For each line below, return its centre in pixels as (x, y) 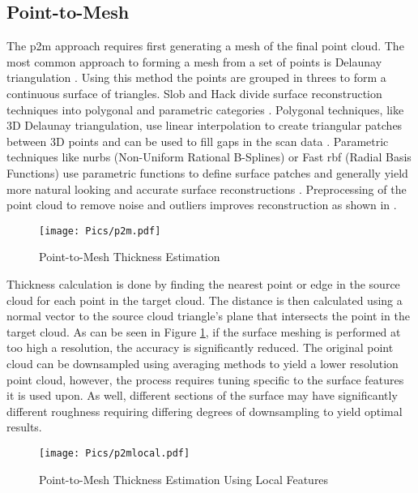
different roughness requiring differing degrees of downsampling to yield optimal (205, 411)
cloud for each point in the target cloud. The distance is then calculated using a (205, 300)
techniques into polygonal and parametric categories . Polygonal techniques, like (205, 109)
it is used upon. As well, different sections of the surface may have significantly (202, 395)
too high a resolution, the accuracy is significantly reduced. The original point (200, 347)
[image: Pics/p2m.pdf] (100, 231)
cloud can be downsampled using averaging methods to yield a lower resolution (203, 363)
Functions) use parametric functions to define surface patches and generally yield (207, 172)
